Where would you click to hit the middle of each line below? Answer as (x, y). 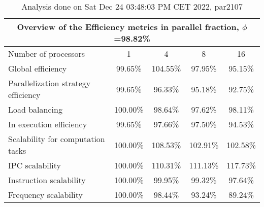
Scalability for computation (57, 139)
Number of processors (47, 54)
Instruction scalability (47, 180)
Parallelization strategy (49, 83)
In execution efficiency (48, 124)
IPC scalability (35, 165)
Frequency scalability (46, 195)
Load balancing (35, 109)
